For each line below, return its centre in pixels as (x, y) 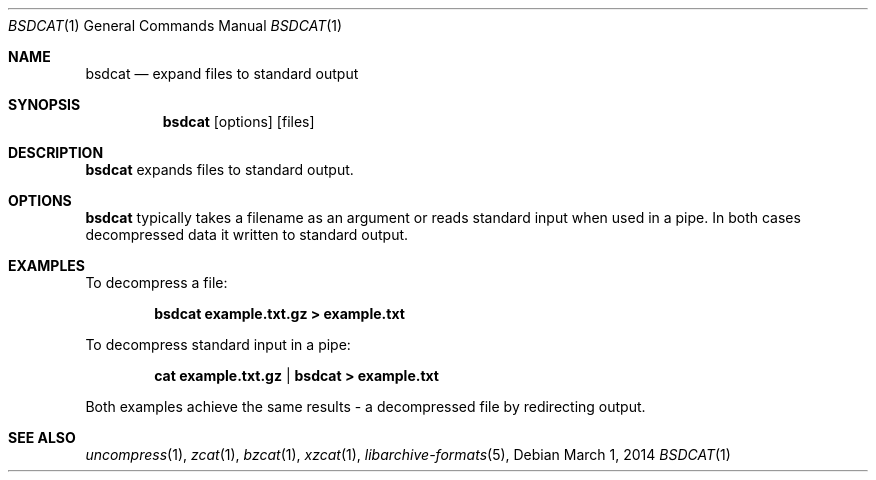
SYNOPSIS (44, 104)
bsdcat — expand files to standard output (222, 73)
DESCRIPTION (56, 152)
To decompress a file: (156, 282)
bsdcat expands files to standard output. (219, 169)
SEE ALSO (42, 437)
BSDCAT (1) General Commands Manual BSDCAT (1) (175, 25)
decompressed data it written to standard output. (247, 234)
